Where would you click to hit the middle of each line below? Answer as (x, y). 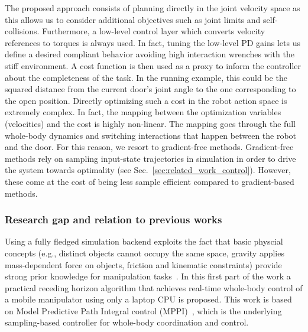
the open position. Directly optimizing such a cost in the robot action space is (146, 100)
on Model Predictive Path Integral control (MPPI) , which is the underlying (143, 310)
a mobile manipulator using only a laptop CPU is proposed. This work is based (148, 299)
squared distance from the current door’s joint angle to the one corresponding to (150, 89)
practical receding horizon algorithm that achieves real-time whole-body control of (154, 287)
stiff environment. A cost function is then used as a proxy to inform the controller (153, 65)
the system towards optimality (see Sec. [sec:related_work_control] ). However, (148, 170)
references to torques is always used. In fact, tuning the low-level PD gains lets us (153, 42)
